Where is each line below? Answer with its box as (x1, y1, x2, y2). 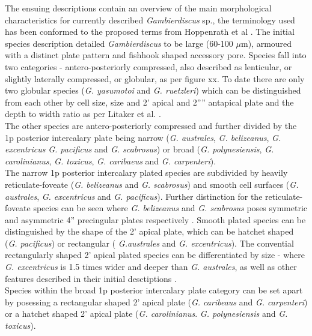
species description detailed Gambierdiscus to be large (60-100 (5, 37, 233, 49)
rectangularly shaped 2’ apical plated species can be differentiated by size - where (5, 248, 305, 261)
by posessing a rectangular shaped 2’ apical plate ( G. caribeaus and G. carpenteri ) (5, 295, 308, 308)
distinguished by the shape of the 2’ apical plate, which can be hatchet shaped (5, 225, 294, 238)
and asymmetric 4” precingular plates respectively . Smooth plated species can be (5, 213, 306, 226)
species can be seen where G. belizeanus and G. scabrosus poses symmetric (33, 202, 308, 214)
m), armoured (240, 37, 292, 49)
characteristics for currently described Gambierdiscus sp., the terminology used (5, 13, 295, 26)
